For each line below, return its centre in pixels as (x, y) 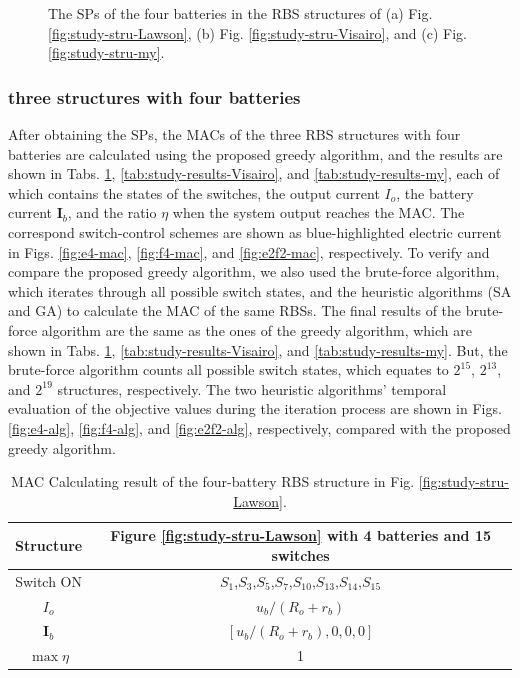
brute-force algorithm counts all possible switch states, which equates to (228, 369)
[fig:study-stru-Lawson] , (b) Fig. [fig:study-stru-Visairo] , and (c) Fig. (257, 32)
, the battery (435, 192)
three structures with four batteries (154, 96)
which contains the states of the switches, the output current (194, 192)
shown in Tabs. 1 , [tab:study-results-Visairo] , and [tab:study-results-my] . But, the (258, 349)
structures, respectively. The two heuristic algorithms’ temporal (252, 388)
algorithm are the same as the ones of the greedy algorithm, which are (256, 329)
